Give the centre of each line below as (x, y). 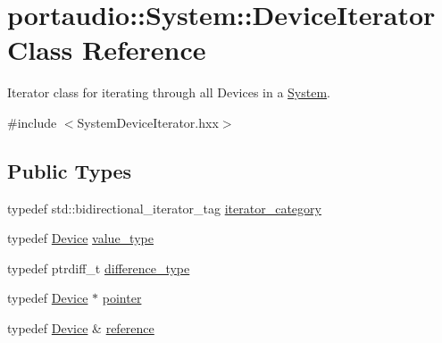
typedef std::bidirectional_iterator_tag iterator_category (164, 208)
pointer (122, 298)
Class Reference (107, 50)
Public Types (70, 170)
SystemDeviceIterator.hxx (148, 122)
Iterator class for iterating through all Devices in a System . (169, 92)
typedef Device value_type (80, 238)
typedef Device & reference (81, 328)
